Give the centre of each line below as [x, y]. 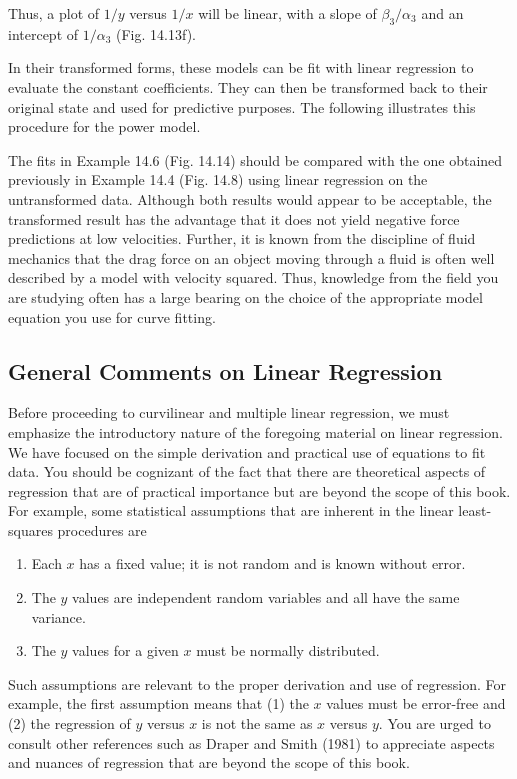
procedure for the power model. [104, 126]
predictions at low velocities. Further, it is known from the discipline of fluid [242, 238]
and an [442, 13]
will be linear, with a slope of [287, 13]
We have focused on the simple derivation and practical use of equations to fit [247, 451]
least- [475, 510]
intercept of [43, 33]
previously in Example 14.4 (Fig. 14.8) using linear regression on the [218, 179]
